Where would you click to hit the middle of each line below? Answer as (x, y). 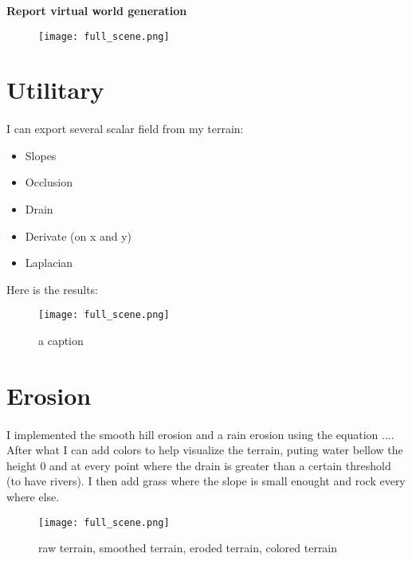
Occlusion (49, 182)
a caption (61, 341)
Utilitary (55, 90)
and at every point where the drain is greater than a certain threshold (220, 465)
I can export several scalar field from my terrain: (125, 129)
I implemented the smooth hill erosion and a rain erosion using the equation (192, 434)
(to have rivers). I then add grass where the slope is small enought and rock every (206, 481)
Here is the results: (53, 289)
